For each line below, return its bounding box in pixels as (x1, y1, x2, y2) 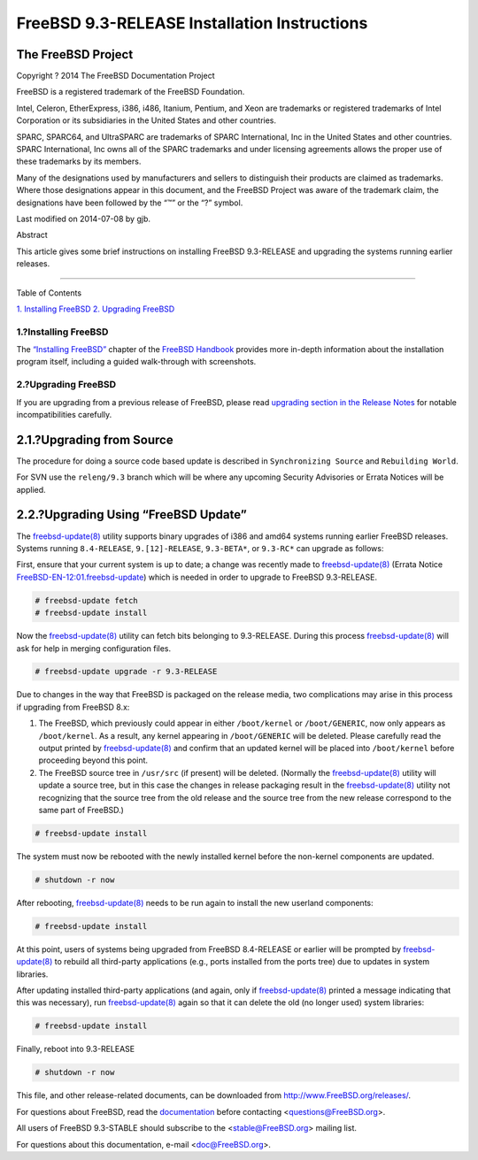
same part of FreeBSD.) (38, 804, 124, 815)
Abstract (16, 230, 48, 241)
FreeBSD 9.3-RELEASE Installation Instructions (16, 13, 368, 33)
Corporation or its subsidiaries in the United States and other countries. (16, 115, 277, 126)
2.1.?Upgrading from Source (16, 432, 173, 447)
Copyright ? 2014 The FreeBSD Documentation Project (16, 71, 215, 81)
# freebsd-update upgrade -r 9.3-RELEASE (35, 666, 218, 677)
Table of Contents (16, 288, 82, 298)
